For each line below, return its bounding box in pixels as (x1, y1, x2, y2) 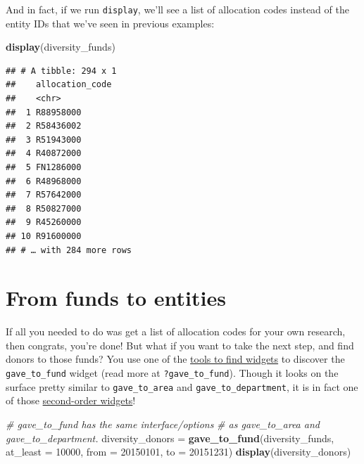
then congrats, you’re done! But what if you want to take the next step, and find (6, 337, 354, 352)
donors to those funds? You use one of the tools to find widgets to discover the (6, 352, 345, 366)
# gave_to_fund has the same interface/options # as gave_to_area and (6, 416, 320, 431)
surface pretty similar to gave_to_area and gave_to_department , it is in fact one (6, 379, 358, 394)
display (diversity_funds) (6, 39, 115, 54)
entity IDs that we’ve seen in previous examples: (6, 15, 215, 30)
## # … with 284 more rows (6, 245, 132, 255)
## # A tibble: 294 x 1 (6, 65, 117, 76)
